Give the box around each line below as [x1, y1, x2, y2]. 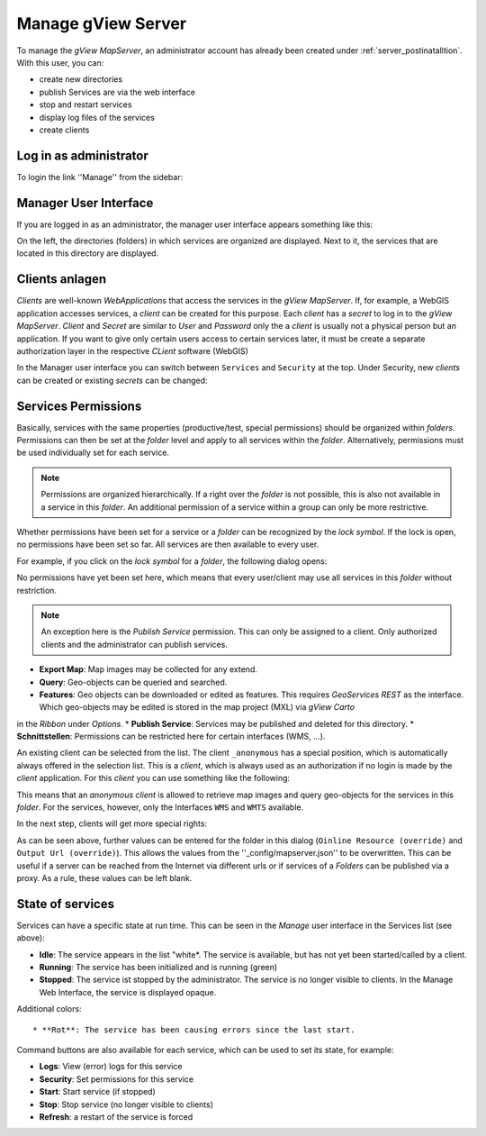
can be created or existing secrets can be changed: [16, 375, 208, 386]
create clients [39, 124, 90, 135]
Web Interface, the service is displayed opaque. [39, 986, 217, 997]
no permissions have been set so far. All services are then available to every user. [16, 539, 319, 550]
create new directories [39, 74, 123, 85]
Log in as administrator [16, 148, 148, 163]
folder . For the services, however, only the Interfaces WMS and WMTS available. [16, 802, 304, 813]
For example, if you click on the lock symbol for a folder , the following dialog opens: [16, 555, 328, 567]
